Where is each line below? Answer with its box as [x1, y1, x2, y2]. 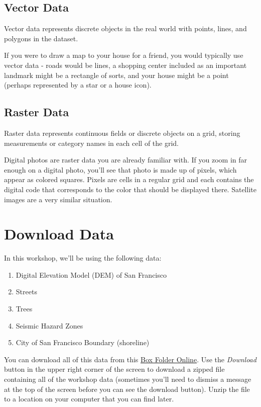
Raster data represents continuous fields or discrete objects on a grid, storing [4, 127, 240, 138]
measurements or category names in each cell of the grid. [4, 137, 179, 148]
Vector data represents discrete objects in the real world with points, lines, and [4, 23, 247, 34]
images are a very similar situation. [4, 194, 112, 204]
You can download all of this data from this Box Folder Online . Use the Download [4, 354, 256, 364]
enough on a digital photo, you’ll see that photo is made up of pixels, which [4, 164, 237, 175]
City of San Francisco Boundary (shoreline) [16, 337, 150, 348]
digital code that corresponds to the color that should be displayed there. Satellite [4, 184, 256, 194]
